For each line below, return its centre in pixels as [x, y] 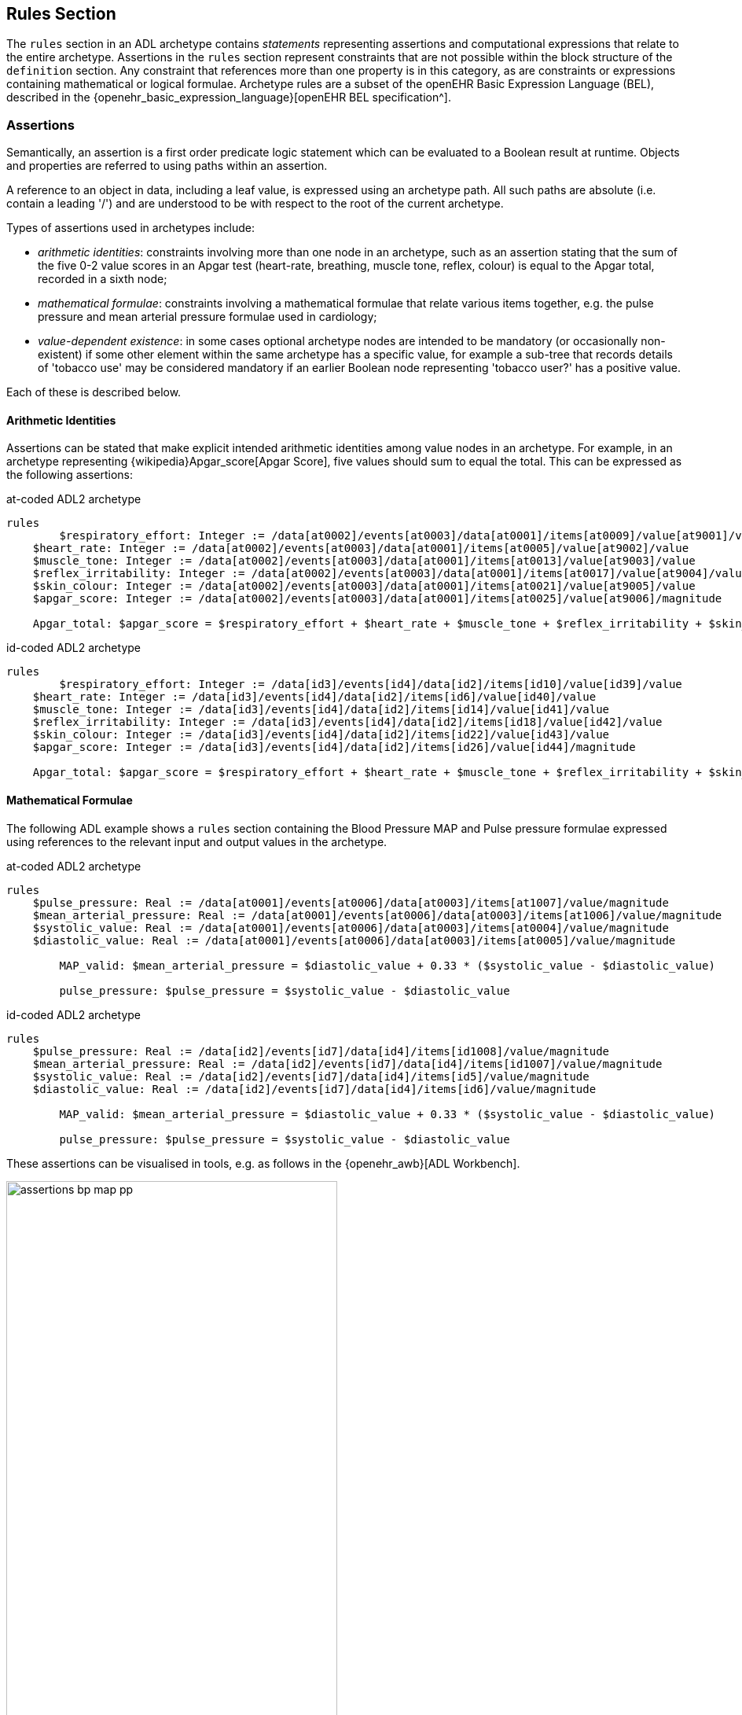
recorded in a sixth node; [103, 279]
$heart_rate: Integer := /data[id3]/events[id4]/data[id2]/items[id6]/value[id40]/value [314, 697]
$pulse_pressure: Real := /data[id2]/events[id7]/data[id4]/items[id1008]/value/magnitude [321, 1051]
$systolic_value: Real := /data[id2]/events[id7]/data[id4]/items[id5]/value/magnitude [311, 1076]
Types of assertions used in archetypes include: [131, 228]
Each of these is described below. [94, 392]
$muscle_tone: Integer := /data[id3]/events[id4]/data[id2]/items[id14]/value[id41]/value [321, 710]
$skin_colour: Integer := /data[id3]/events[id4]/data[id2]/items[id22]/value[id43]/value [321, 735]
